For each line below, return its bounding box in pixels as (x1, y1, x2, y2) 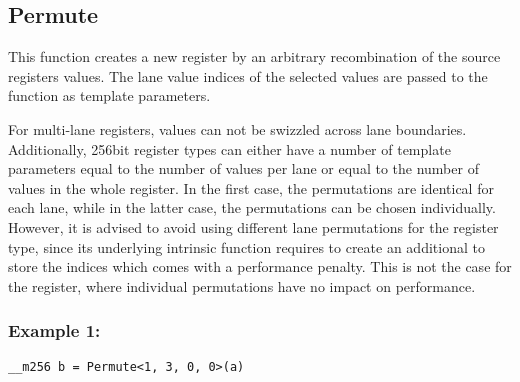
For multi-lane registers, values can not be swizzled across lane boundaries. (8, 118, 467, 139)
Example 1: (8, 318, 101, 343)
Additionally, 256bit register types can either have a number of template (8, 138, 451, 159)
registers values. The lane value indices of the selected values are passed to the (8, 65, 488, 86)
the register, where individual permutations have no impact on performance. (8, 275, 476, 296)
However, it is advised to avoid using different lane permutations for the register (8, 216, 499, 237)
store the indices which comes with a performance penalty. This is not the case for (8, 256, 512, 277)
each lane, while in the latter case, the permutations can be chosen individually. (8, 197, 496, 218)
